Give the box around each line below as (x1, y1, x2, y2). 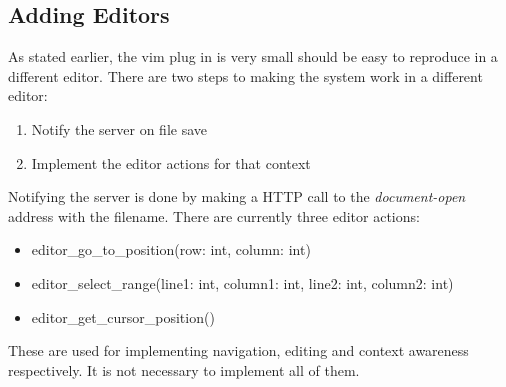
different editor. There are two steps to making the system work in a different (8, 65, 483, 86)
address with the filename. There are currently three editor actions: (8, 205, 420, 226)
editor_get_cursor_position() (31, 306, 215, 327)
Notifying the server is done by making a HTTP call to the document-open (8, 186, 466, 207)
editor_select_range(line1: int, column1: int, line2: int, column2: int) (31, 272, 454, 293)
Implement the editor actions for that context (31, 152, 311, 173)
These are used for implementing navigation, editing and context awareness (8, 340, 469, 361)
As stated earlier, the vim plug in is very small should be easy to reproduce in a (8, 46, 498, 67)
